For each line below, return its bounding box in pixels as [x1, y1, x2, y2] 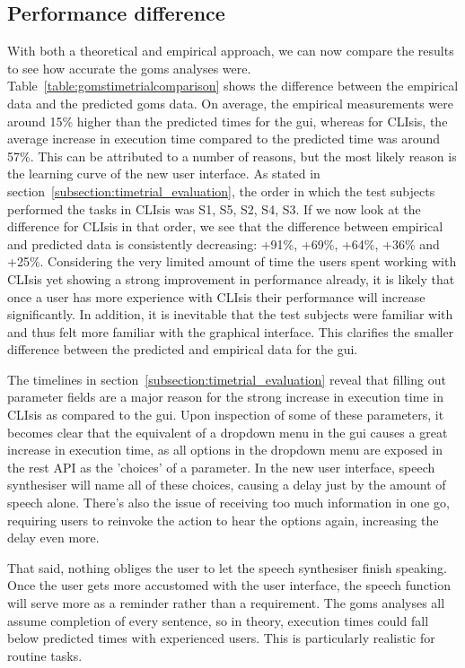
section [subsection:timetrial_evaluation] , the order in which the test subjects [7, 181, 435, 200]
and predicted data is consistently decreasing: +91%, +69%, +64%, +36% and [7, 234, 440, 253]
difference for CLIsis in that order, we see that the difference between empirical [7, 217, 443, 236]
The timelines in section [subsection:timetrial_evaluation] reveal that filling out [7, 369, 446, 388]
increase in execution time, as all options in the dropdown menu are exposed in [7, 440, 443, 459]
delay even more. [7, 528, 100, 547]
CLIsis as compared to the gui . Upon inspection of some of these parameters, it [7, 405, 444, 424]
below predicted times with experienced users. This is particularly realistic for [7, 629, 435, 647]
